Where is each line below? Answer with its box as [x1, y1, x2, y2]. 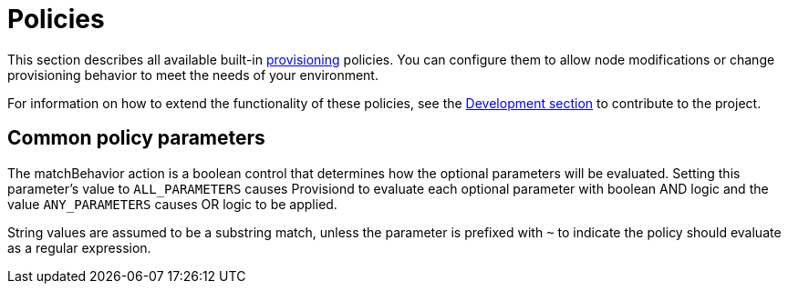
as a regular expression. [7, 239, 151, 256]
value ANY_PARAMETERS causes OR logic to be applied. [7, 196, 337, 212]
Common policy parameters [7, 126, 265, 150]
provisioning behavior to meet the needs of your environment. [7, 66, 378, 83]
